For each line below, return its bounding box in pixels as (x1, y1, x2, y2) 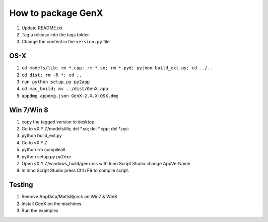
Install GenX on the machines (21, 201, 82, 207)
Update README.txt (21, 25, 63, 31)
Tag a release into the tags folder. (21, 31, 90, 37)
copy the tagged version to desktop (21, 118, 95, 124)
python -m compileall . (21, 147, 68, 153)
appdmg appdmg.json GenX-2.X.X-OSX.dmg (21, 93, 119, 99)
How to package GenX (9, 7, 103, 18)
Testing (9, 181, 33, 189)
